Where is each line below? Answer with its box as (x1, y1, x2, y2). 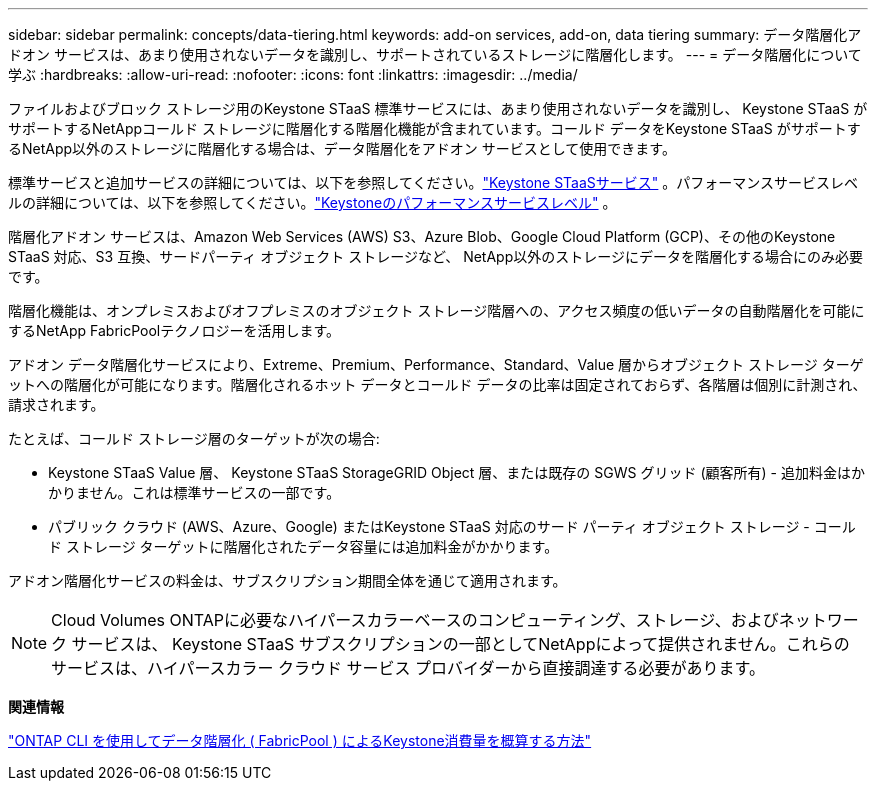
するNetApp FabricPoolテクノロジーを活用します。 (8, 322, 340, 339)
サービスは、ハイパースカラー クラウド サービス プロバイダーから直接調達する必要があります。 (51, 658, 765, 678)
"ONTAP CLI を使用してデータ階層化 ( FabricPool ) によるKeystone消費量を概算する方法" (8, 732, 592, 749)
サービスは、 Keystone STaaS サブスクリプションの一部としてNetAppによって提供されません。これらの (71, 634, 850, 654)
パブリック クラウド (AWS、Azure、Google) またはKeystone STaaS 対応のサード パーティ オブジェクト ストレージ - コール (48, 518, 856, 535)
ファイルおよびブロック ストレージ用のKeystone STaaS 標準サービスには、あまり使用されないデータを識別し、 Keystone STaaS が (8, 100, 868, 117)
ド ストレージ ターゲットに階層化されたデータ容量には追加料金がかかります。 (48, 538, 559, 555)
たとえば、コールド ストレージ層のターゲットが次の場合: (8, 430, 380, 447)
